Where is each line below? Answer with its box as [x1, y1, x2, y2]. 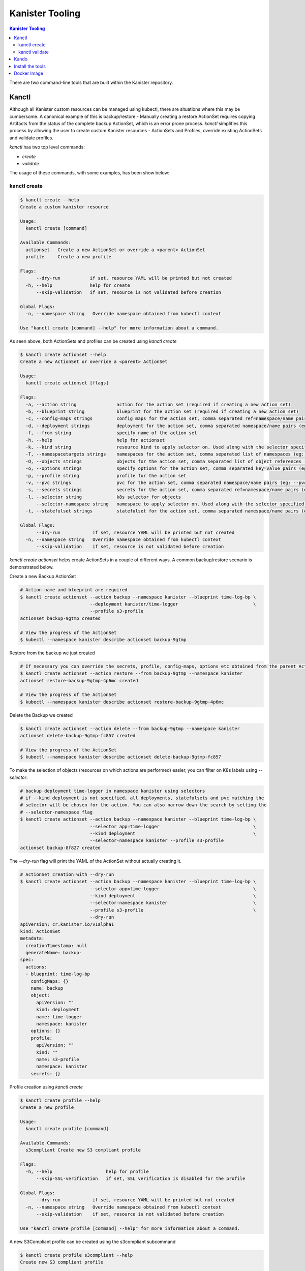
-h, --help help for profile [25, 1168, 149, 1174]
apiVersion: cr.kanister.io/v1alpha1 [20, 921, 114, 927]
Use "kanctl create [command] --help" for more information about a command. [20, 325, 219, 330]
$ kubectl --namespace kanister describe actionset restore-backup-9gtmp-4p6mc [20, 699, 224, 705]
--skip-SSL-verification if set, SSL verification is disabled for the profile [36, 1176, 246, 1182]
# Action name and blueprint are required [20, 587, 128, 593]
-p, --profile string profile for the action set [25, 473, 187, 478]
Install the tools [14, 63, 46, 69]
